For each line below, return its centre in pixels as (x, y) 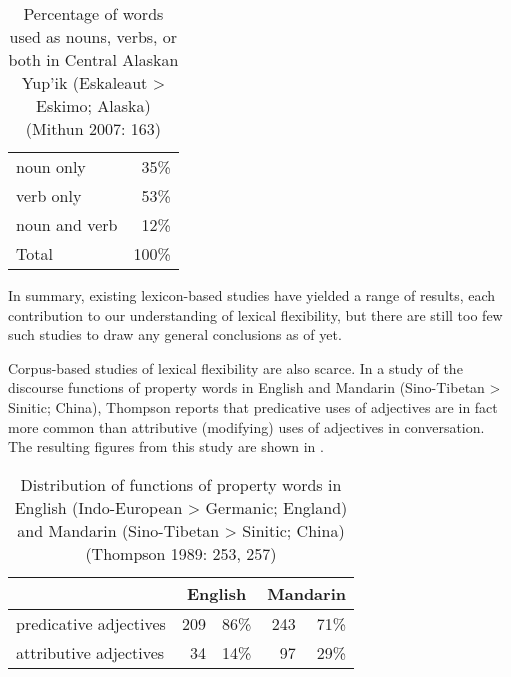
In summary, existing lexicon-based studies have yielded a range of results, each (252, 295)
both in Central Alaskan (93, 59)
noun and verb (67, 224)
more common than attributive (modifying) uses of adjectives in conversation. (246, 426)
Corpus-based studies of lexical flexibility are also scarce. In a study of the (235, 367)
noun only (51, 166)
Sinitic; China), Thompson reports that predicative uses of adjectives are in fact (253, 406)
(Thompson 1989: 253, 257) (181, 553)
